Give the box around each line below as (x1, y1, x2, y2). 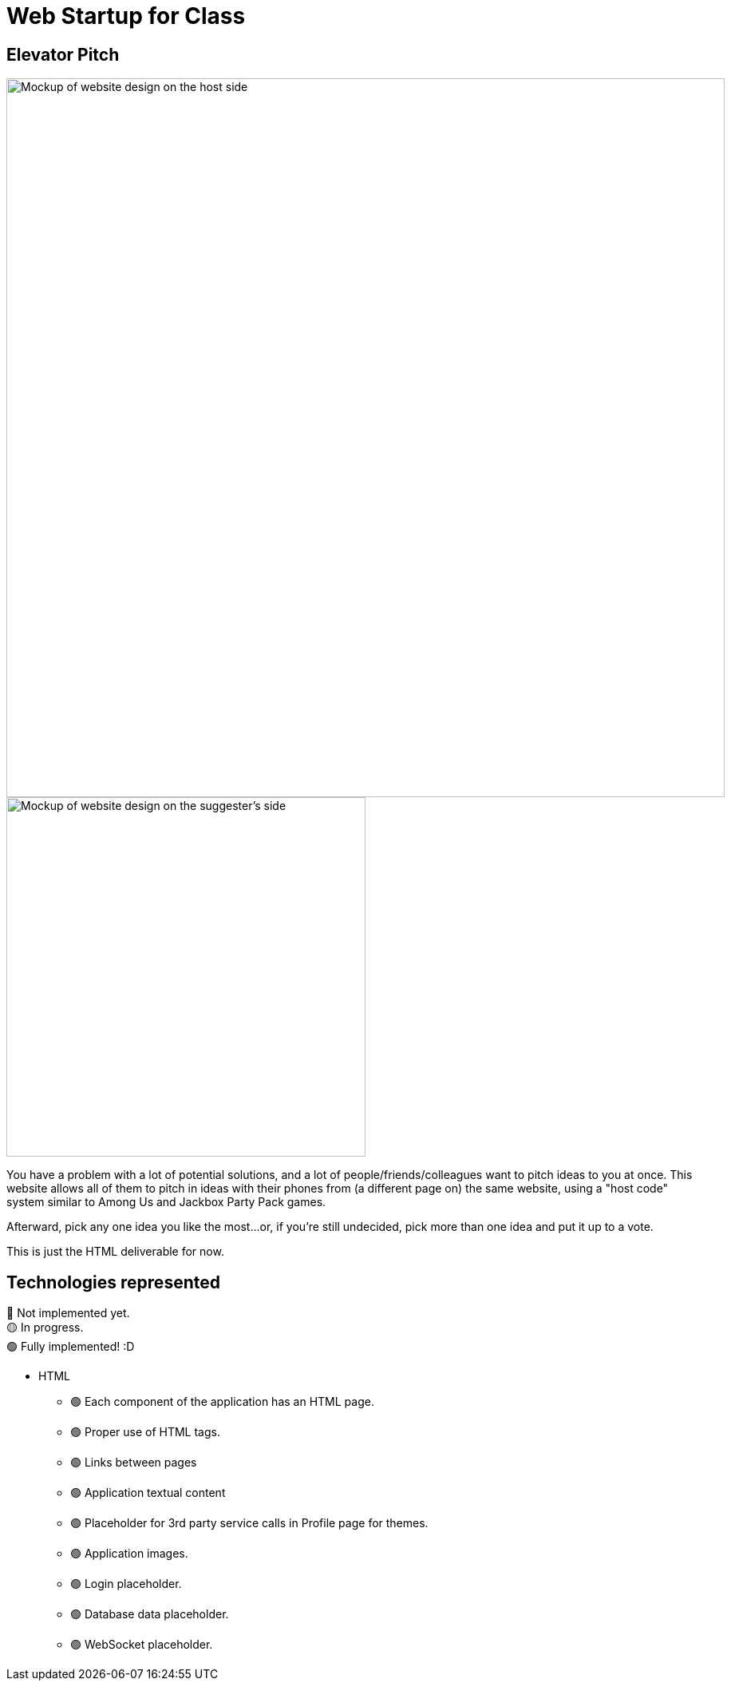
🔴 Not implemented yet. (6, 1306, 130, 1320)
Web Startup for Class (6, 2, 246, 30)
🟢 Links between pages (70, 1455, 197, 1470)
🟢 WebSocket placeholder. (70, 1637, 213, 1652)
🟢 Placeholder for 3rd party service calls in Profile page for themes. (70, 1516, 429, 1530)
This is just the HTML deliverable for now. (6, 1244, 224, 1259)
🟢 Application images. (70, 1546, 188, 1561)
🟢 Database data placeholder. (70, 1607, 229, 1622)
